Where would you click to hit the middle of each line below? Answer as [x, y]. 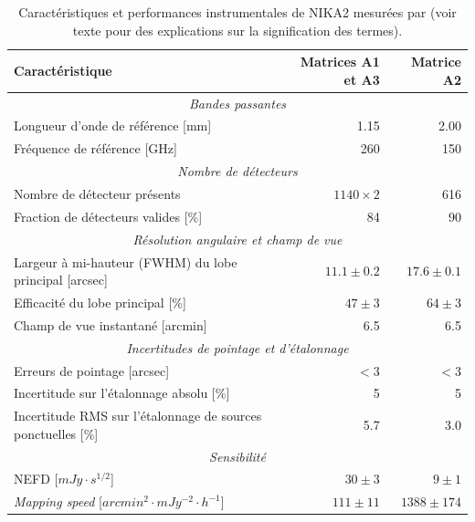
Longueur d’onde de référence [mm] [113, 125]
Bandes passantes [237, 103]
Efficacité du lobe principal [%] [100, 302]
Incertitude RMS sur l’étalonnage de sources [138, 416]
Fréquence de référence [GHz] [95, 148]
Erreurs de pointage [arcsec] [92, 370]
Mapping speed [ [58, 501]
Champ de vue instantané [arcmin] [111, 324]
